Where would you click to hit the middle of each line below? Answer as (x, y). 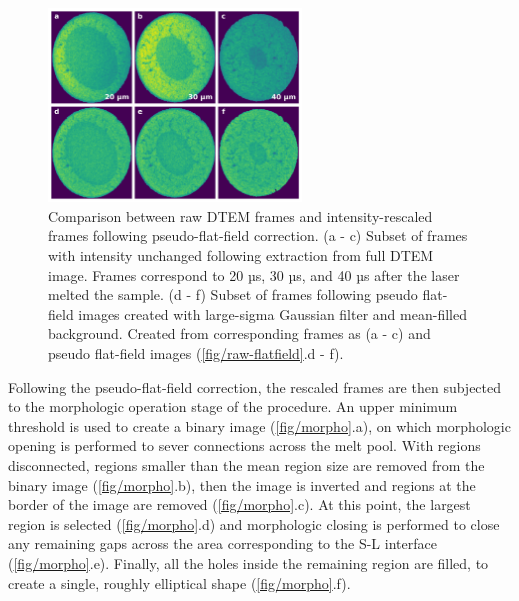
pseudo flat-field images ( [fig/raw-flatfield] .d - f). (196, 353)
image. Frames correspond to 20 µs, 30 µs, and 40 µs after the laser (254, 274)
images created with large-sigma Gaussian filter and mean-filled (272, 313)
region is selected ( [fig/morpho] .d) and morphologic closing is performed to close (254, 523)
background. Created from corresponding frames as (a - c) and (239, 333)
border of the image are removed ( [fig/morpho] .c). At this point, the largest (239, 504)
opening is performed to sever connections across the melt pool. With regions (244, 445)
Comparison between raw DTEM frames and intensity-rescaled (240, 215)
